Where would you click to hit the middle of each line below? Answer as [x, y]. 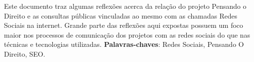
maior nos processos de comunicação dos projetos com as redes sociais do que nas [127, 34]
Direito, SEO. [25, 53]
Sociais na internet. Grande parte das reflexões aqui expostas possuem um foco [124, 25]
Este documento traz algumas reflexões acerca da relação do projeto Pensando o [125, 6]
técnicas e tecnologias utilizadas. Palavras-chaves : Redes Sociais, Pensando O [124, 44]
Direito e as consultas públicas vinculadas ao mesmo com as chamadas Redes [121, 15]
